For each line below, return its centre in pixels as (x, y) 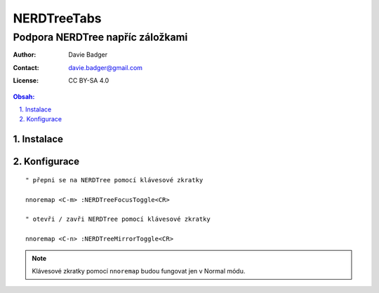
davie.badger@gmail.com (106, 67)
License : (26, 81)
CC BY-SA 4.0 (89, 81)
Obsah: (24, 96)
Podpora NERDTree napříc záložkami (100, 37)
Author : (25, 55)
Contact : (26, 67)
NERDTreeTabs (57, 18)
